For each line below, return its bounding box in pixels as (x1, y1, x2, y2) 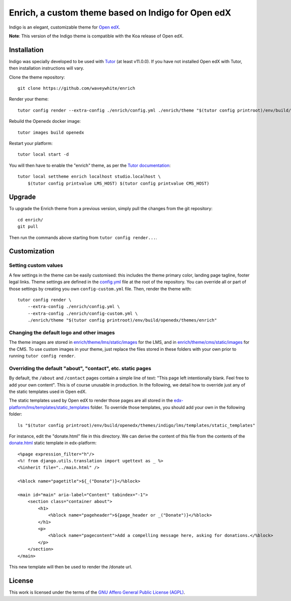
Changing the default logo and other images (9, 329, 115, 336)
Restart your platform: (9, 140, 53, 146)
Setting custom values (9, 262, 63, 269)
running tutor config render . (9, 353, 76, 359)
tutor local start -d (17, 152, 69, 157)
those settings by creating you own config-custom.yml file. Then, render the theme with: (9, 286, 192, 292)
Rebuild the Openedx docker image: (9, 118, 81, 124)
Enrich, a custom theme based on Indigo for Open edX (9, 7, 231, 18)
